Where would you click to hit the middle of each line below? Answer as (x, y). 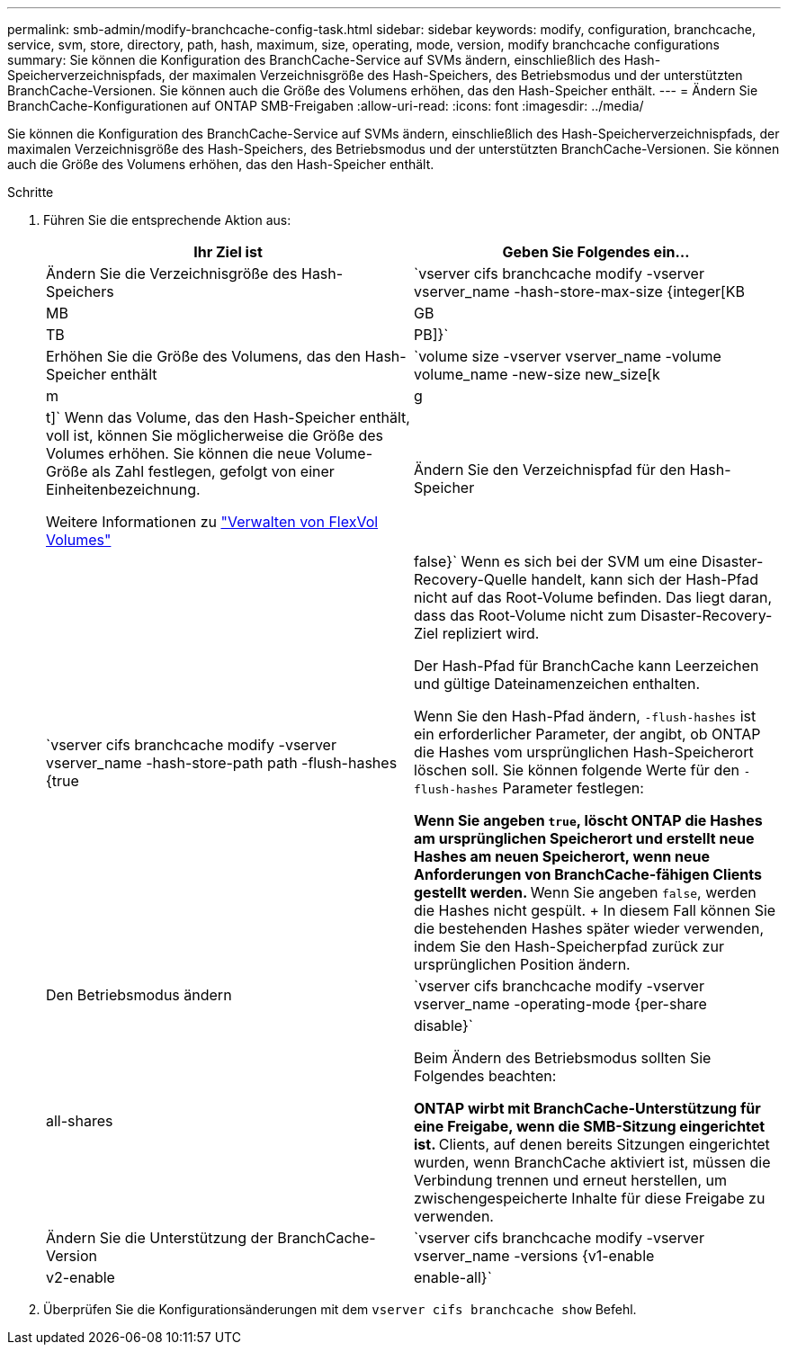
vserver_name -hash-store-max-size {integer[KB (580, 291)
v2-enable (81, 1277)
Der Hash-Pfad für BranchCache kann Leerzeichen (587, 666)
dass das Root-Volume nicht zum (525, 615)
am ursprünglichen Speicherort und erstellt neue (584, 838)
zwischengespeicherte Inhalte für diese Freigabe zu (590, 1198)
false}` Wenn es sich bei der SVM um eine (556, 561)
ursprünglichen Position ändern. (522, 964)
